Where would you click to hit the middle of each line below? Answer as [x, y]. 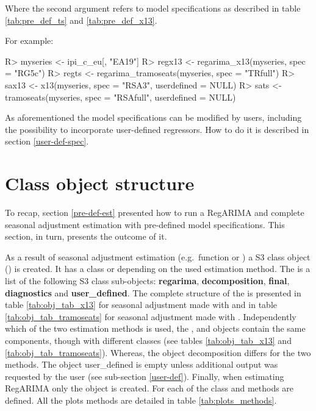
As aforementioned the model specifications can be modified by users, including [153, 117]
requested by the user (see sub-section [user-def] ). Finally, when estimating [145, 376]
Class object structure [100, 183]
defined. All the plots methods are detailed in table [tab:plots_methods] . [141, 400]
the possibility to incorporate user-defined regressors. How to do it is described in [157, 129]
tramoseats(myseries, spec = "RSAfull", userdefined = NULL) [120, 97]
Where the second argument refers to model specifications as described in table [153, 8]
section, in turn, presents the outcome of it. [86, 236]
